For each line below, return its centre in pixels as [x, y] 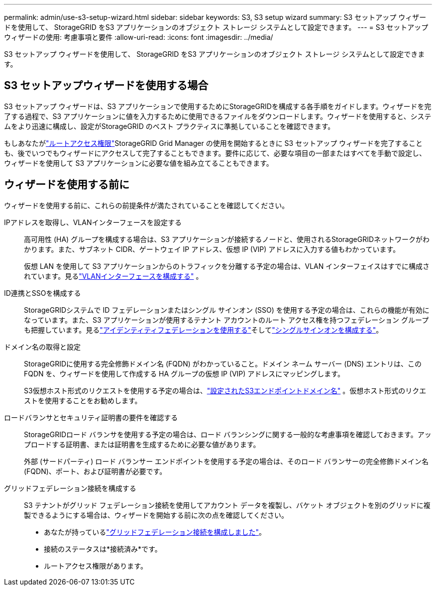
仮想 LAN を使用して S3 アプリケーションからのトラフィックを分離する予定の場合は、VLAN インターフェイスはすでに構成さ [227, 266]
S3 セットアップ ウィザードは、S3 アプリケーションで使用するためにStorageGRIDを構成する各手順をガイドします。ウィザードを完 [218, 106]
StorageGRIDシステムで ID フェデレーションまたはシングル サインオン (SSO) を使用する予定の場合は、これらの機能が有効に [227, 310]
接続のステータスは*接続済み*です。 [103, 549]
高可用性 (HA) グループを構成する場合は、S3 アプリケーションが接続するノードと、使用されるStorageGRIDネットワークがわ [227, 239]
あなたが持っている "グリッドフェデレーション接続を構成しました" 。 [155, 532]
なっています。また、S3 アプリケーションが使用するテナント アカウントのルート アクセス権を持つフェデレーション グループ [226, 320]
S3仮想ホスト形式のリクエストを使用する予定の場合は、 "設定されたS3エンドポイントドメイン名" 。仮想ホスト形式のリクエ [225, 390]
